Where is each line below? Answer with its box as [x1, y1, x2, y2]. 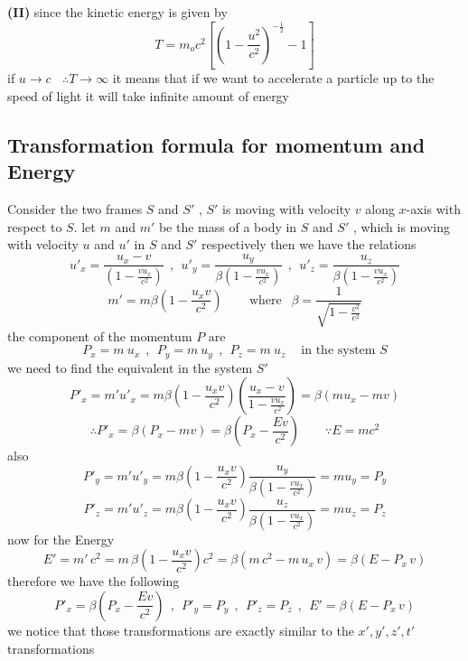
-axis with [406, 200, 461, 219]
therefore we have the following [7, 572, 180, 591]
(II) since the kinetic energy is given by [7, 3, 228, 21]
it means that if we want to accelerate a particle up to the [112, 69, 435, 88]
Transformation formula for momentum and [7, 130, 426, 158]
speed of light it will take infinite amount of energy [7, 86, 290, 105]
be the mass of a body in [158, 217, 297, 236]
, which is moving [352, 217, 450, 236]
